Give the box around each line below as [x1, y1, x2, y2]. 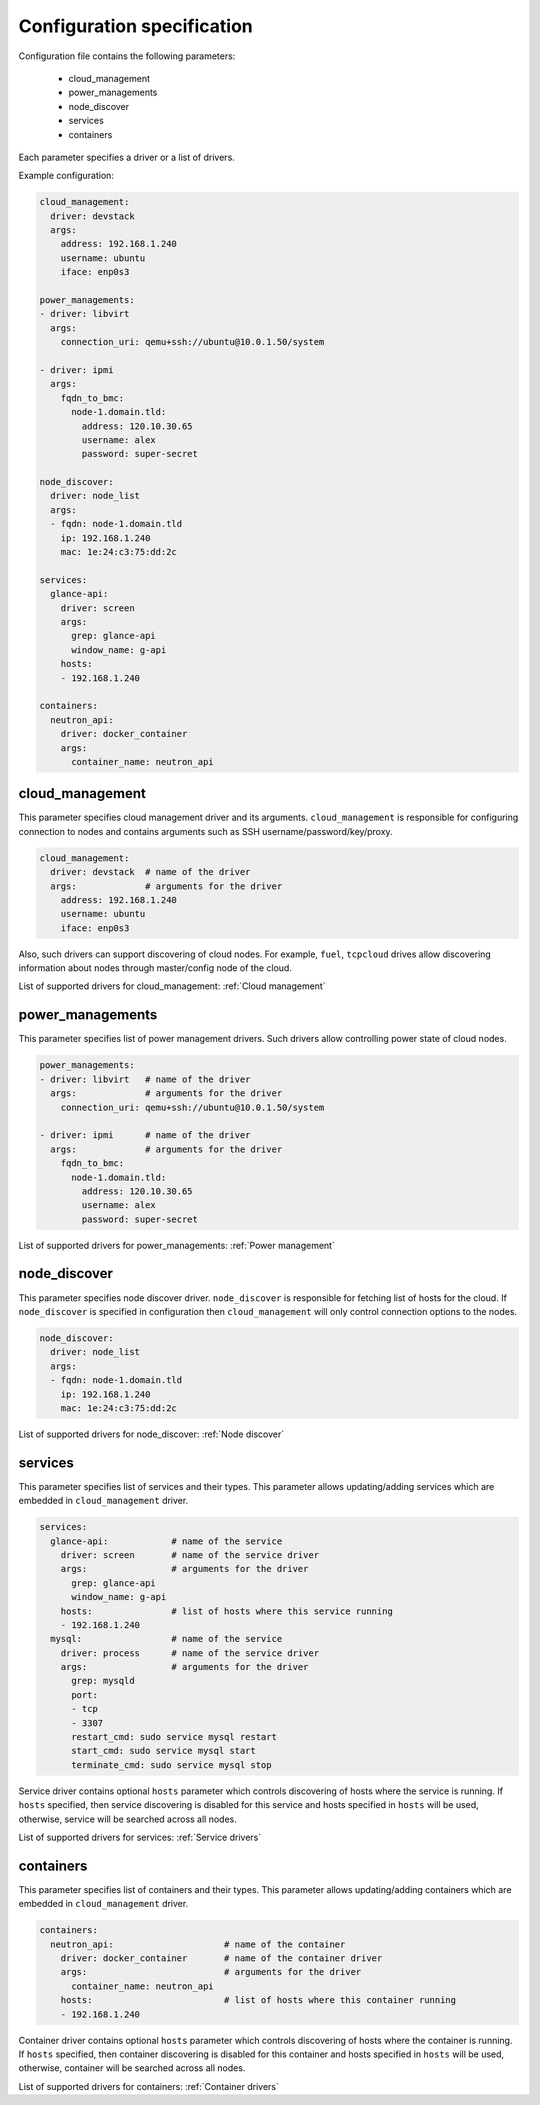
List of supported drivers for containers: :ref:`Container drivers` [18, 2080, 279, 2092]
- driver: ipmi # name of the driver [39, 1130, 251, 1141]
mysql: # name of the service [50, 1633, 283, 1645]
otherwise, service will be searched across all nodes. [18, 1813, 237, 1825]
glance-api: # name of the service [50, 1535, 283, 1547]
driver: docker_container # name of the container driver [60, 1953, 383, 1964]
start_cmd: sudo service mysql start [71, 1745, 257, 1757]
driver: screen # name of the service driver [60, 1549, 320, 1560]
